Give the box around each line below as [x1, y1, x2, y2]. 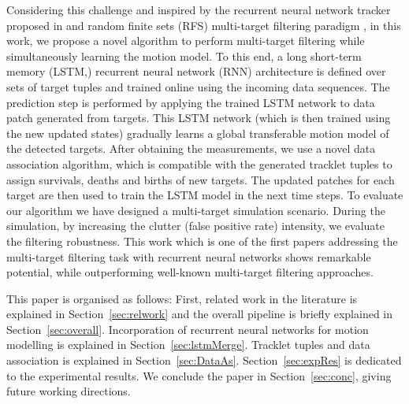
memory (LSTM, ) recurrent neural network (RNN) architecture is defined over [6, 63, 386, 80]
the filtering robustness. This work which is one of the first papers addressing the [6, 232, 398, 249]
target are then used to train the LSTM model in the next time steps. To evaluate [6, 187, 403, 203]
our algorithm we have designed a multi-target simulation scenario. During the [6, 202, 385, 218]
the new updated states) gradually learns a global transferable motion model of [6, 124, 389, 141]
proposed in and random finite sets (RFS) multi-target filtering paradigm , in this [6, 17, 401, 33]
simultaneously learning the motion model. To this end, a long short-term [6, 47, 362, 64]
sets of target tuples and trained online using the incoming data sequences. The [6, 78, 390, 95]
